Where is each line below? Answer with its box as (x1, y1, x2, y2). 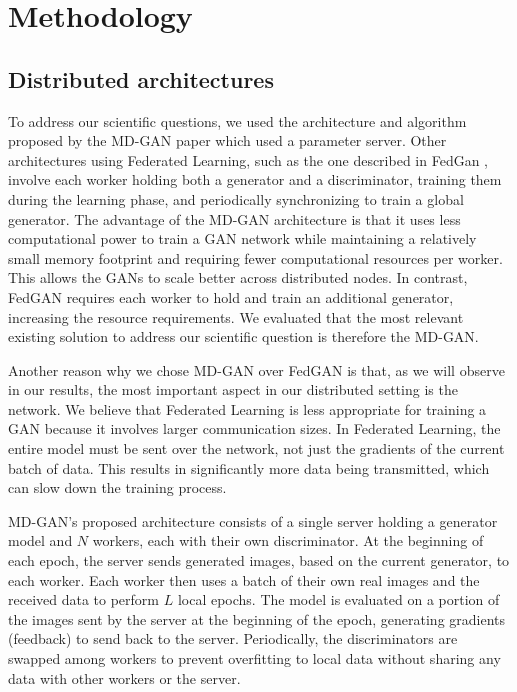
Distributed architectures (8, 63, 274, 94)
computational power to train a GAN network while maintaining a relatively (8, 228, 477, 249)
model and (8, 530, 73, 551)
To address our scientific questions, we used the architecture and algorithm (8, 110, 467, 131)
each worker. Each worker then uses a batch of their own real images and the (8, 569, 480, 590)
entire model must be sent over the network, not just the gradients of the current (8, 438, 505, 459)
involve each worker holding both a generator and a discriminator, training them (8, 169, 502, 190)
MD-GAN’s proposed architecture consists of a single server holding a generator (8, 510, 498, 531)
